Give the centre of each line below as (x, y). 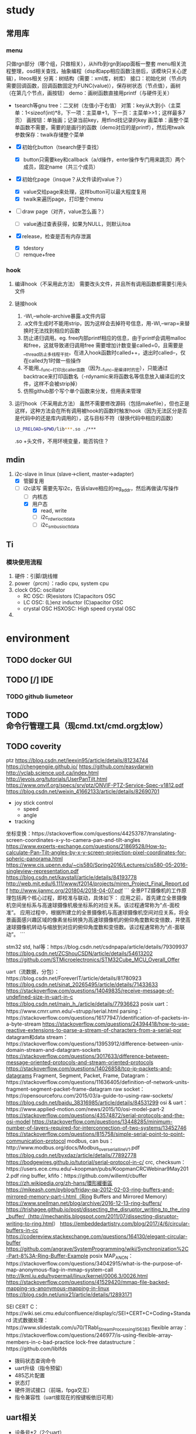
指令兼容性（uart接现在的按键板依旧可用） (66, 1397)
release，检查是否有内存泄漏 (57, 236)
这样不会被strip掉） (57, 384)
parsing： (131, 1011)
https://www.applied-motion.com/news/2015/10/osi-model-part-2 (85, 1109)
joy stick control (34, 803)
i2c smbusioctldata (60, 525)
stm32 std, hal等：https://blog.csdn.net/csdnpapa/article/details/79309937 (97, 947)
